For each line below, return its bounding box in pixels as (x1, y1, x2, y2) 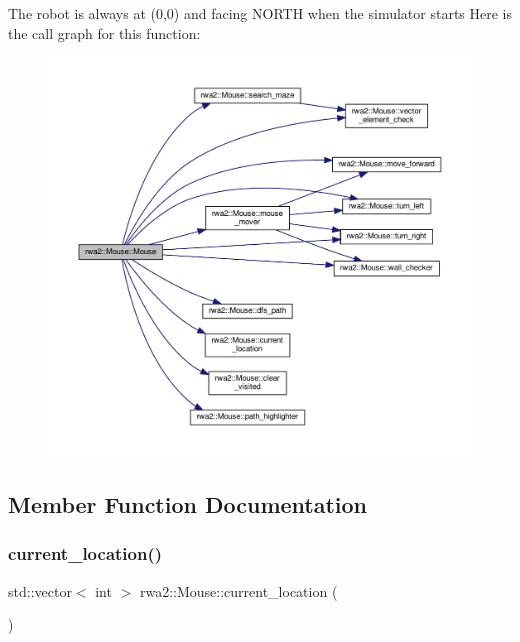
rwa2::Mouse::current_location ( (139, 580, 338, 601)
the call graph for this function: (8, 22, 201, 43)
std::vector (8, 580, 72, 601)
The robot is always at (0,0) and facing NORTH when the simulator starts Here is (8, 3, 512, 23)
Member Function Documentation (8, 488, 368, 519)
